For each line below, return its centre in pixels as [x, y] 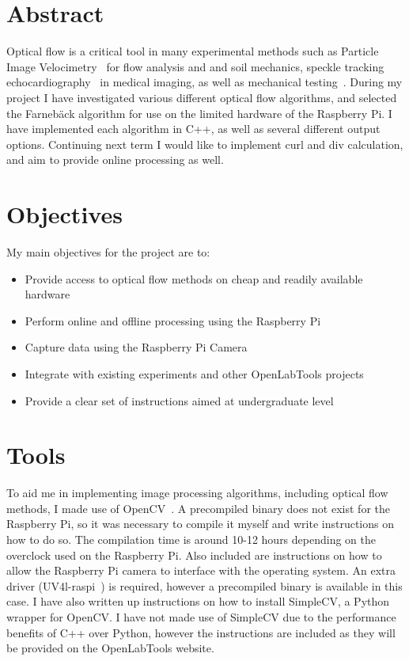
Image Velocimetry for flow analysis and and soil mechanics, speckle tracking [195, 66]
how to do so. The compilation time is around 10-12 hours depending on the [191, 539]
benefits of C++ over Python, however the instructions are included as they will [201, 632]
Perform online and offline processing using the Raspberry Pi [173, 320]
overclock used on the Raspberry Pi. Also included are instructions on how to [194, 555]
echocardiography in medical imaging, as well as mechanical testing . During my [204, 82]
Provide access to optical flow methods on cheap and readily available [194, 278]
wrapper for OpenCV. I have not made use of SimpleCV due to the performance [201, 617]
